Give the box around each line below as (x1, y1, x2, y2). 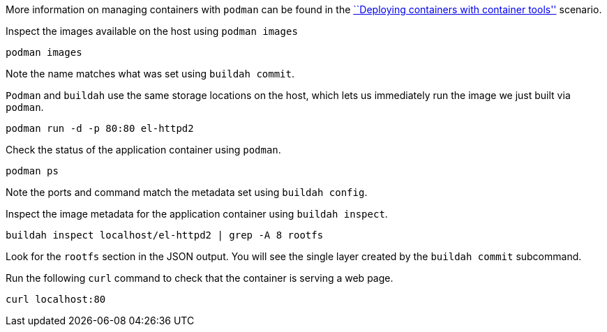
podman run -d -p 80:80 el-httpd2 (6, 123, 194, 134)
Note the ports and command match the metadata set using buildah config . (6, 186, 368, 198)
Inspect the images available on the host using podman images (6, 25, 298, 37)
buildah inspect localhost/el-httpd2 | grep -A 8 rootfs (6, 229, 324, 241)
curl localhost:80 (6, 294, 106, 305)
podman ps (6, 165, 59, 176)
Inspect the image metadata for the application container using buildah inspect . (6, 208, 388, 220)
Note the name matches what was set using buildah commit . (6, 68, 295, 80)
